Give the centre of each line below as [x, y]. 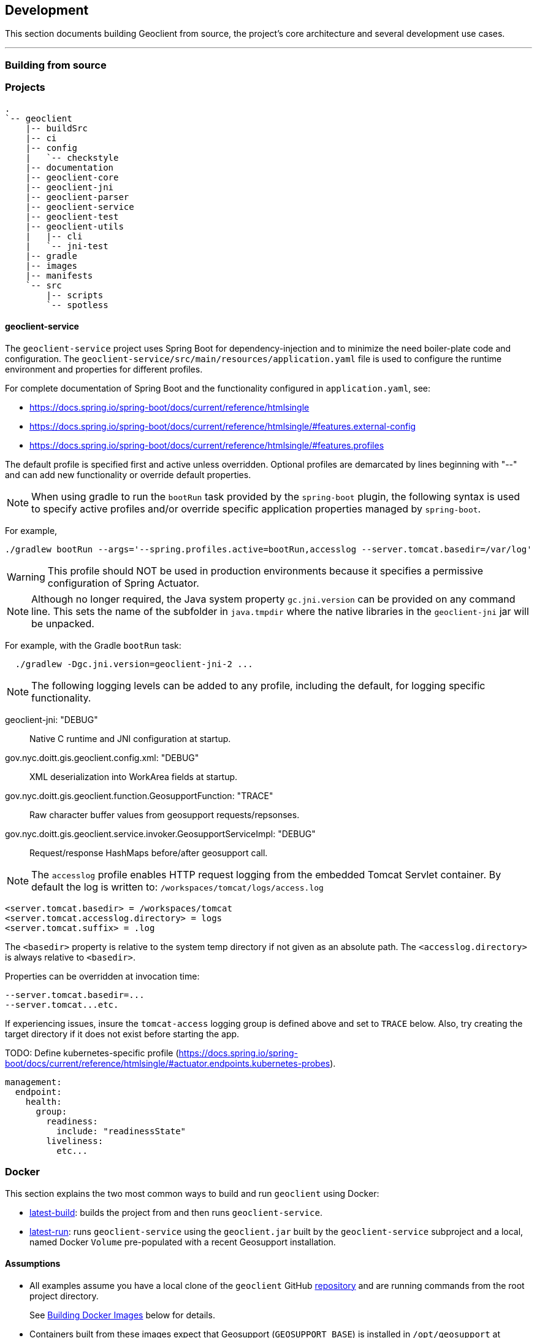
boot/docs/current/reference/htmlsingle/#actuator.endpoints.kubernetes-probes [168, 1063]
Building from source [56, 65]
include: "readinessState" [121, 1131]
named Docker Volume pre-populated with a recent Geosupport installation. [183, 1242]
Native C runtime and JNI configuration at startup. [130, 738]
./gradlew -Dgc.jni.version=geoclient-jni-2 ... [134, 664]
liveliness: [75, 1141]
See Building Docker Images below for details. [122, 1315]
